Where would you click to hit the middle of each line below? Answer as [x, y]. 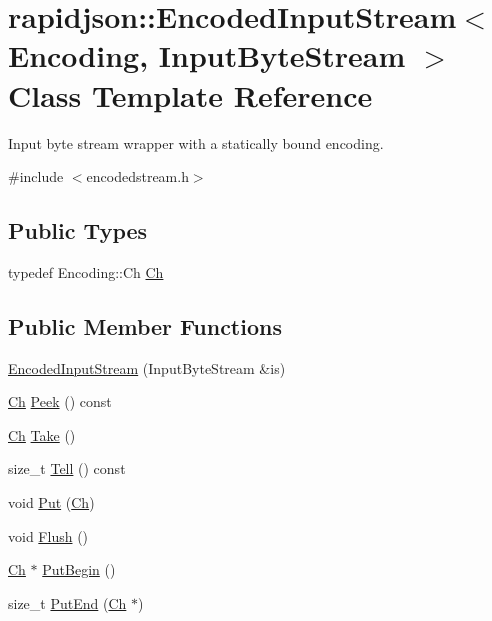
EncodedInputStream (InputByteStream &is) [147, 367]
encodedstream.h [137, 176]
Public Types [78, 230]
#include [36, 176]
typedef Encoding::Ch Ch [86, 271]
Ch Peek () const [60, 401]
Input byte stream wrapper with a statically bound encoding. [196, 142]
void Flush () [48, 535]
